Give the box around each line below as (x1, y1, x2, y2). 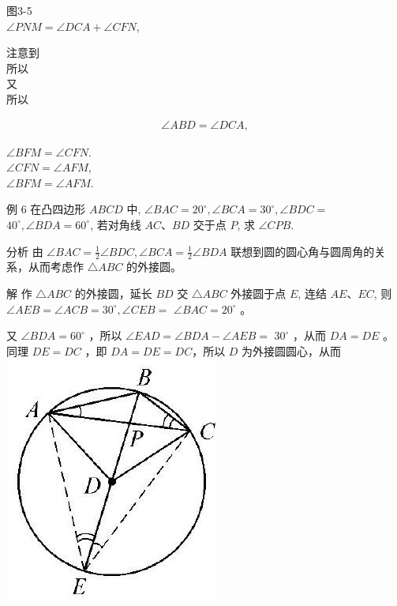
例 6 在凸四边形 (6, 201, 86, 217)
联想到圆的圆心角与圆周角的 (230, 243, 375, 259)
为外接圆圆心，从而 (242, 342, 342, 359)
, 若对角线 (90, 216, 141, 232)
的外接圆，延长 (74, 284, 152, 301)
